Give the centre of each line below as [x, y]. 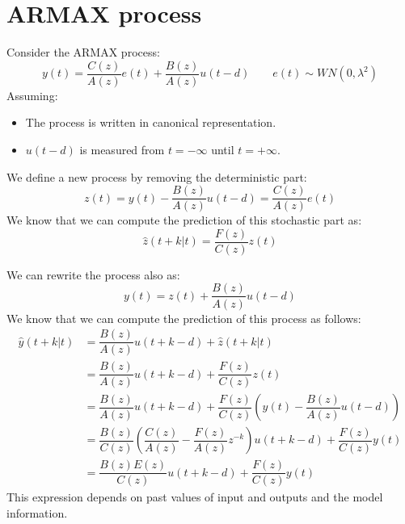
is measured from [122, 149]
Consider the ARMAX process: [83, 52]
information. [37, 513]
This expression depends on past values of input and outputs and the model [195, 497]
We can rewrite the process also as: [93, 274]
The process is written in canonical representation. [151, 122]
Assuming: [32, 95]
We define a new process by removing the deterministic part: [157, 176]
